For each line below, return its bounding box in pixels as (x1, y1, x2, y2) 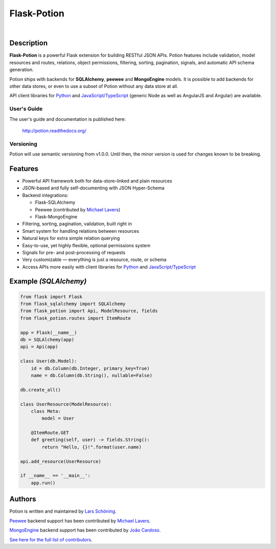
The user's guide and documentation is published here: (9, 116, 126, 122)
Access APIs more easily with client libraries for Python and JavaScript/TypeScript (22, 263, 196, 270)
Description (9, 39, 48, 48)
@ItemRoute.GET (31, 430, 69, 436)
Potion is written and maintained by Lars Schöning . (9, 508, 117, 514)
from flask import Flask (20, 294, 83, 299)
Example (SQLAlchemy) (9, 277, 87, 286)
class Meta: (31, 408, 61, 414)
